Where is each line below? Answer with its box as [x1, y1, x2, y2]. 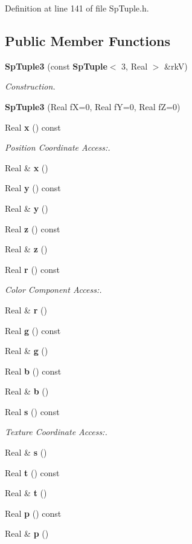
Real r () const [5, 263, 60, 275]
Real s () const [5, 405, 60, 418]
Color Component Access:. [5, 283, 102, 296]
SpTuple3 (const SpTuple [5, 59, 107, 72]
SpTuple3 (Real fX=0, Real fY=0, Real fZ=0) [5, 100, 181, 113]
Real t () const [5, 466, 60, 479]
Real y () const [5, 182, 61, 194]
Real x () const [5, 120, 61, 133]
